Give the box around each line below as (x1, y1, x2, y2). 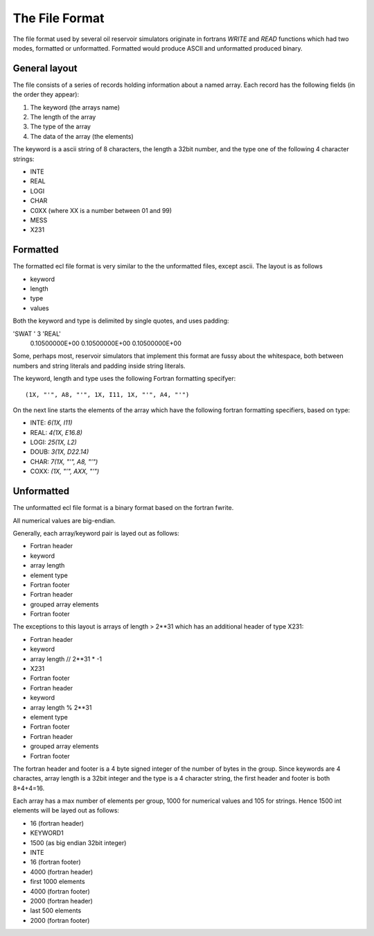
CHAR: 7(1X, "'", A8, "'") (30, 457, 98, 466)
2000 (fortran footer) (30, 916, 90, 924)
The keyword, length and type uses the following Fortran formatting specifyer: (12, 375, 236, 383)
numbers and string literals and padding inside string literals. (12, 361, 186, 370)
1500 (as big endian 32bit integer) (30, 838, 127, 846)
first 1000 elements (30, 878, 86, 886)
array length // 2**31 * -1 (30, 654, 103, 663)
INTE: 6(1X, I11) (30, 418, 73, 427)
